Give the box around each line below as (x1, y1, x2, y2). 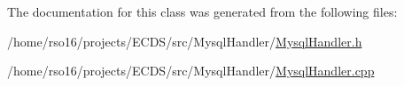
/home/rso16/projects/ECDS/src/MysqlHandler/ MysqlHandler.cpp (7, 61, 375, 80)
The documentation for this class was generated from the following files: (7, 3, 398, 20)
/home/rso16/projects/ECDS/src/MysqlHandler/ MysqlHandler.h (7, 32, 362, 50)
